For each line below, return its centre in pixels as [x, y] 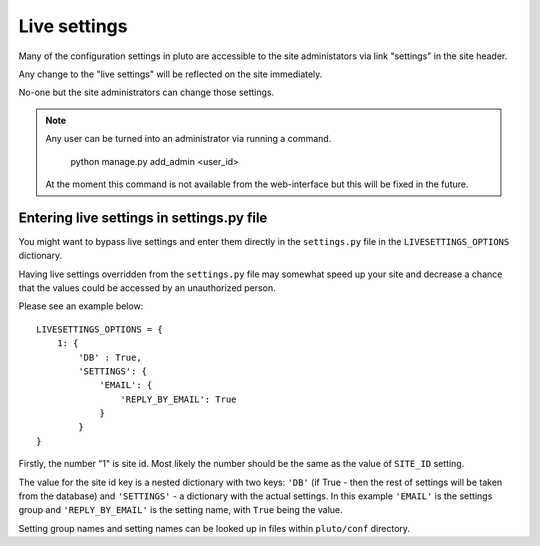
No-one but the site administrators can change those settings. [146, 92]
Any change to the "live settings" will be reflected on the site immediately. [170, 74]
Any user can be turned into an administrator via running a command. [188, 139]
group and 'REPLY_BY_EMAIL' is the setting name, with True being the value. [181, 510]
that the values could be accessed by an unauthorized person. [147, 287]
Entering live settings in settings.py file [143, 217]
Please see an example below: [81, 306]
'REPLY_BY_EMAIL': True [178, 399]
